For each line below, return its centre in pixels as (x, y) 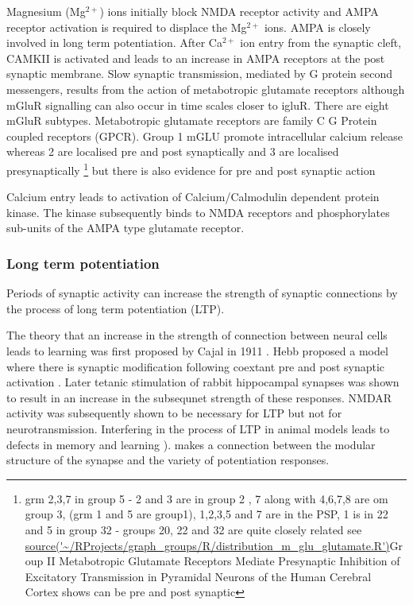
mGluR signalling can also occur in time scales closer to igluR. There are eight (198, 105)
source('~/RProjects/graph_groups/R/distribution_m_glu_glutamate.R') (207, 545)
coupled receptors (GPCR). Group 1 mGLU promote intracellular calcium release (205, 136)
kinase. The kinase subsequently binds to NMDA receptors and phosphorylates (198, 212)
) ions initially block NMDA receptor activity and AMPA (239, 11)
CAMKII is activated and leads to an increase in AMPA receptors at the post (196, 58)
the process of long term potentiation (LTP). (116, 308)
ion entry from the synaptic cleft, (321, 43)
